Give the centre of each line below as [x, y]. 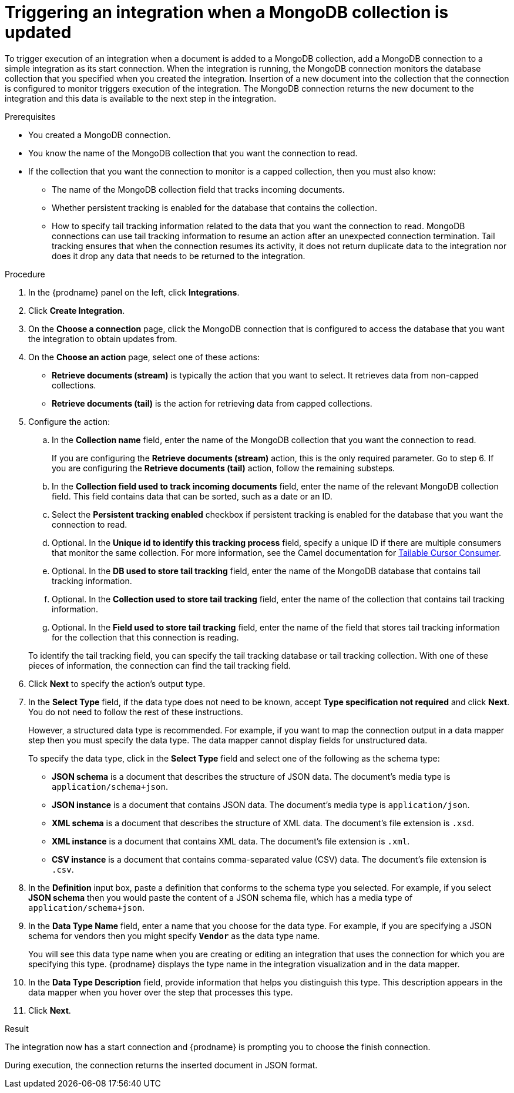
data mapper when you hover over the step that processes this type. [161, 992]
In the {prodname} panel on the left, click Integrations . [134, 292]
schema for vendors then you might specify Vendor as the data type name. [174, 936]
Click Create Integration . [77, 310]
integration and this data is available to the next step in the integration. [141, 98]
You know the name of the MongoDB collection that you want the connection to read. [193, 153]
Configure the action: [69, 421]
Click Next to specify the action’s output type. [117, 683]
